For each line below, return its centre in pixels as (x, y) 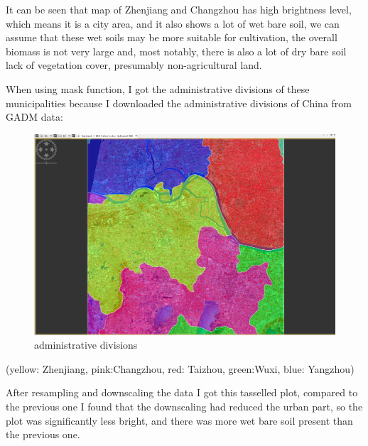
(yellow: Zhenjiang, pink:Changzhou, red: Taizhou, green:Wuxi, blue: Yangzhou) (180, 368)
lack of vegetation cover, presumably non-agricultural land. (134, 65)
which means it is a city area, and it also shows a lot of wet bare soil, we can (173, 23)
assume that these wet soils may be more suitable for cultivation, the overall (172, 37)
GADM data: (34, 117)
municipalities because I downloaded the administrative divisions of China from (179, 103)
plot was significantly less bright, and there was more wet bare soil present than (179, 420)
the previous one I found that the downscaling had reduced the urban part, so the (184, 406)
